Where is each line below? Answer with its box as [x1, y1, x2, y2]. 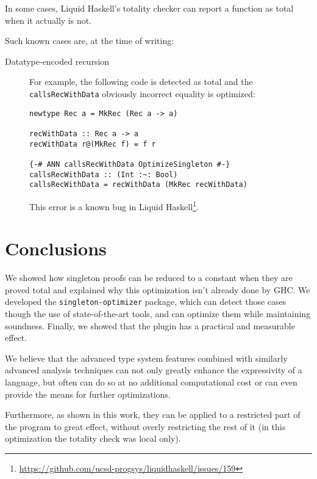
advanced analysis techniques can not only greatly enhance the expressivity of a [5, 364, 302, 376]
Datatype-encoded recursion [5, 54, 110, 67]
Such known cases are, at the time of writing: [5, 34, 174, 47]
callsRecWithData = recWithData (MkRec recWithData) [29, 180, 248, 189]
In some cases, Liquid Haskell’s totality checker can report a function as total [5, 2, 294, 14]
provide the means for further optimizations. [5, 387, 171, 400]
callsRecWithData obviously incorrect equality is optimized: [29, 87, 255, 100]
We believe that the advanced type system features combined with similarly [5, 351, 288, 364]
